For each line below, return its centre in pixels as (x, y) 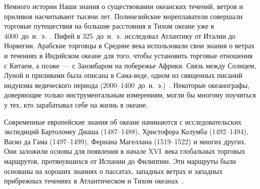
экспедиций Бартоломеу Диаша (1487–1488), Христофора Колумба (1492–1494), (126, 131)
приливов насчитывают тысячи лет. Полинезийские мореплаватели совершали (123, 16)
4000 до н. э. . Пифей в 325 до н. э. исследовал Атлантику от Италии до (120, 35)
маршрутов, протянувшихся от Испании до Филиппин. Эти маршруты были (120, 161)
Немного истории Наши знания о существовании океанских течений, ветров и (124, 6)
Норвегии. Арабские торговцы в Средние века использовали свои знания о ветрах (129, 45)
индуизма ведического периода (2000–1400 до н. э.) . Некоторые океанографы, (127, 85)
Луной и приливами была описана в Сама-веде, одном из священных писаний (123, 75)
